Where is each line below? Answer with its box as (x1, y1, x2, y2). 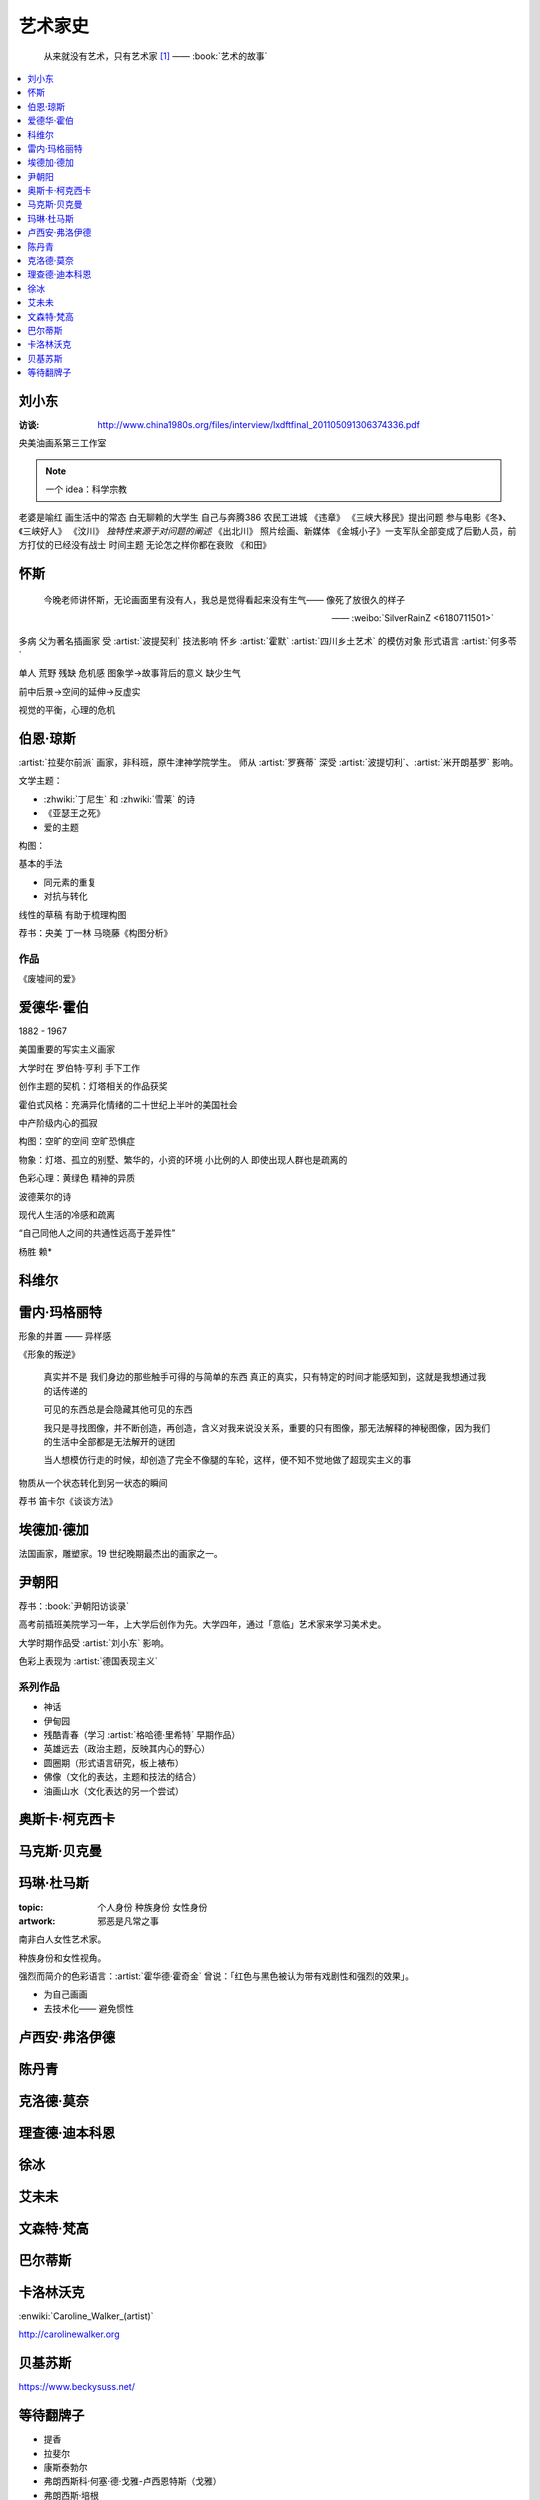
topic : (18, 1901, 44, 1913)
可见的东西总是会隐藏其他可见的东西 (43, 1403, 193, 1415)
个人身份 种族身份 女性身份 (97, 1901, 208, 1913)
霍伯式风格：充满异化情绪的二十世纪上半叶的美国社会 (18, 1098, 238, 1110)
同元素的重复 (43, 876, 97, 888)
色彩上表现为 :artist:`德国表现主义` (18, 1655, 159, 1667)
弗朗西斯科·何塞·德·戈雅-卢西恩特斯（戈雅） (43, 2475, 222, 2487)
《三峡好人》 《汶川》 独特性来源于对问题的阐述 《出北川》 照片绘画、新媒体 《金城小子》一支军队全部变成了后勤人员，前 (18, 525, 517, 537)
